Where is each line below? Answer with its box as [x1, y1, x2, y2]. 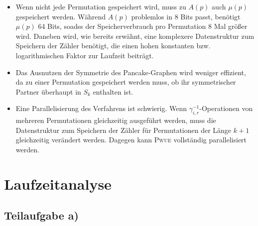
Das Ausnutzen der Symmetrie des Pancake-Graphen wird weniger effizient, [15, 67, 246, 77]
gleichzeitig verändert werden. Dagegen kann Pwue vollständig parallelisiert [15, 134, 247, 145]
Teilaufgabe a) [4, 208, 79, 223]
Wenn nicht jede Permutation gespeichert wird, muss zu [15, 1, 186, 11]
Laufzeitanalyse [4, 173, 112, 194]
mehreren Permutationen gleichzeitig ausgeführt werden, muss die [15, 115, 216, 125]
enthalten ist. [93, 86, 133, 97]
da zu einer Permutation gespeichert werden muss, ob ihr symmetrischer [15, 77, 236, 87]
